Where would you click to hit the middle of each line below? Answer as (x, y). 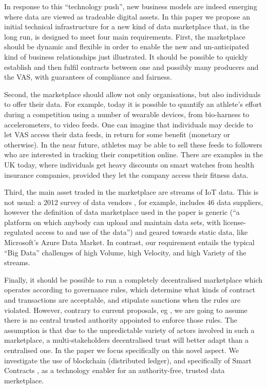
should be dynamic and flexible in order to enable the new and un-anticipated (127, 47)
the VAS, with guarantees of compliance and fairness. (88, 77)
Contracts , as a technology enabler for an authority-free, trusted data (115, 370)
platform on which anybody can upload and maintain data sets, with (112, 222)
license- (234, 222)
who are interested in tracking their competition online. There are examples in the (133, 154)
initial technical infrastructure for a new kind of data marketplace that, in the (127, 26)
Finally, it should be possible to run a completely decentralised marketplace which (133, 279)
